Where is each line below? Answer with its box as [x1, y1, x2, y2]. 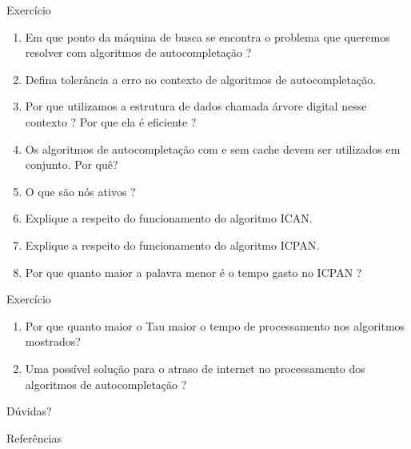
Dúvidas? [6, 403, 52, 419]
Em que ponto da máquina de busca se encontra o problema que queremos [25, 28, 390, 45]
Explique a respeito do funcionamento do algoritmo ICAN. [25, 210, 313, 227]
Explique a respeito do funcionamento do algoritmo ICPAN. [25, 236, 320, 253]
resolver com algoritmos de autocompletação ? [25, 44, 252, 61]
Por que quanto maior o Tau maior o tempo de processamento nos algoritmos [25, 317, 405, 334]
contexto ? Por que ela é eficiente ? [25, 113, 197, 130]
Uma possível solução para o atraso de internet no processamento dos [25, 359, 365, 376]
